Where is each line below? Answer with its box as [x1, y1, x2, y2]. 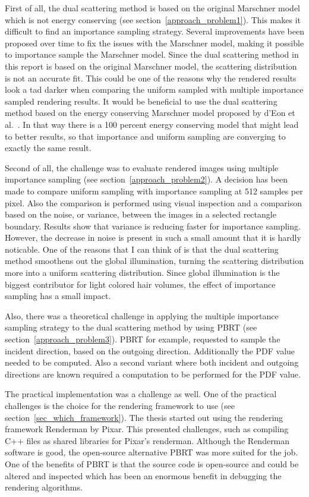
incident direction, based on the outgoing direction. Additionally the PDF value [5, 344, 295, 357]
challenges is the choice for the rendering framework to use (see [5, 400, 235, 411]
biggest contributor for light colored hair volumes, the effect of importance [5, 278, 276, 290]
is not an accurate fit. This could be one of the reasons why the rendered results [5, 71, 297, 84]
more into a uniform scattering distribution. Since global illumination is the [5, 266, 280, 279]
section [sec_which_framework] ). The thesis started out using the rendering [5, 411, 283, 423]
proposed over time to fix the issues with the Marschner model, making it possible [5, 36, 304, 49]
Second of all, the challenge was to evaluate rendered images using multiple [5, 161, 279, 174]
